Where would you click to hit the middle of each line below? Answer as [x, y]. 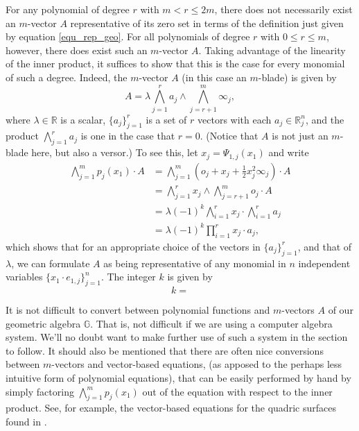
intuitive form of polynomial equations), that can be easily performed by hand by [178, 377]
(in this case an [214, 77]
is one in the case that [128, 136]
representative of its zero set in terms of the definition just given [207, 23]
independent [324, 263]
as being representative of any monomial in [195, 263]
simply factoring [40, 391]
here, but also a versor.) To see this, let [115, 152]
